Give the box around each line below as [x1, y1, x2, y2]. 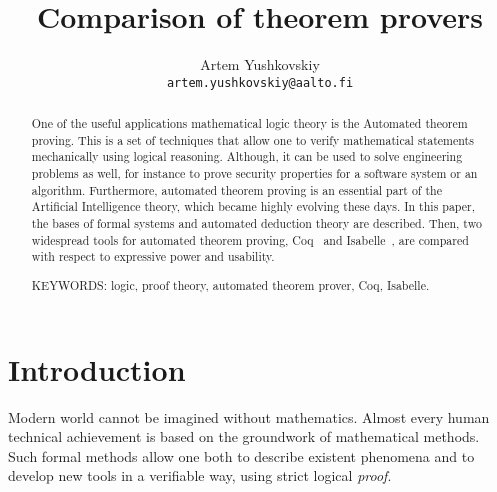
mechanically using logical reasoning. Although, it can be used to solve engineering [31, 148, 463, 165]
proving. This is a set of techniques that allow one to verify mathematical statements [31, 131, 474, 148]
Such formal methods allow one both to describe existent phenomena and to [8, 445, 475, 466]
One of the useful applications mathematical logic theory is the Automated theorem [31, 115, 468, 132]
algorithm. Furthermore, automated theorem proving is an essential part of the [31, 181, 442, 198]
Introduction [8, 348, 186, 389]
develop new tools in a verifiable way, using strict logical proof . [8, 465, 392, 486]
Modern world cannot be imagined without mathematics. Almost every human [8, 406, 490, 427]
